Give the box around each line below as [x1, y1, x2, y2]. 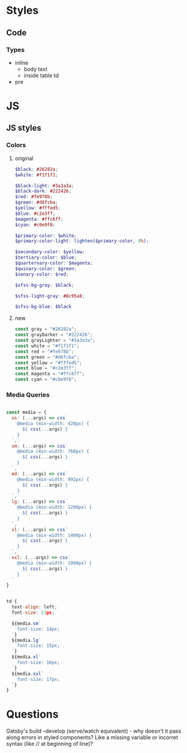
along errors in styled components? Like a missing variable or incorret [6, 734, 178, 741]
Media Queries [6, 391, 50, 399]
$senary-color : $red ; [14, 271, 69, 277]
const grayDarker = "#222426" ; [14, 332, 93, 338]
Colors [6, 141, 26, 149]
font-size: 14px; [17, 626, 60, 632]
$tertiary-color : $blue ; [14, 254, 77, 261]
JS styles [6, 123, 42, 133]
